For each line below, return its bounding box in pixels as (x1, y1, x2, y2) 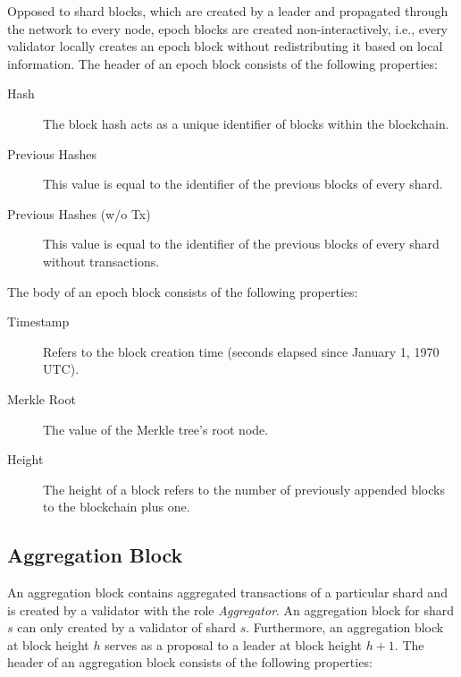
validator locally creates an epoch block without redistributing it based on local (7, 37, 443, 55)
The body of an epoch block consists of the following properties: (7, 282, 358, 300)
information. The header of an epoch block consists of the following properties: (7, 54, 438, 72)
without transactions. (43, 251, 160, 270)
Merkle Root (7, 389, 76, 408)
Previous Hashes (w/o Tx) (7, 204, 151, 223)
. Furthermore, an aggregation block (246, 618, 444, 637)
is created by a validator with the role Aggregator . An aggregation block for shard (7, 600, 454, 619)
